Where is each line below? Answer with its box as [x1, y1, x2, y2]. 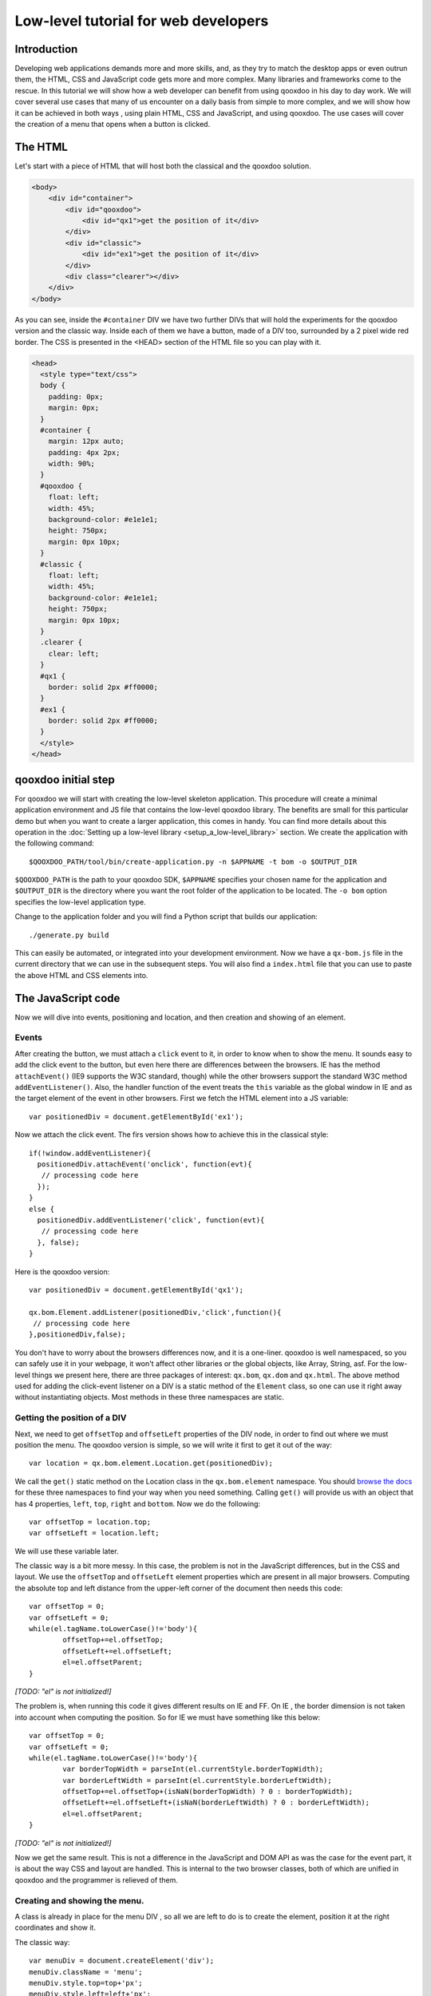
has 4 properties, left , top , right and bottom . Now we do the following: [14, 1499, 261, 1508]
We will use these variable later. [14, 1546, 119, 1556]
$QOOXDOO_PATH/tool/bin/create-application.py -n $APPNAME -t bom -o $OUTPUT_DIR [29, 857, 358, 866]
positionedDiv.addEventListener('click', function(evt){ [37, 1215, 265, 1225]
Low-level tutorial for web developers [14, 12, 269, 30]
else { [29, 1204, 55, 1214]
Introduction [14, 42, 78, 56]
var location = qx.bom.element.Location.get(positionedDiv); [29, 1459, 273, 1468]
